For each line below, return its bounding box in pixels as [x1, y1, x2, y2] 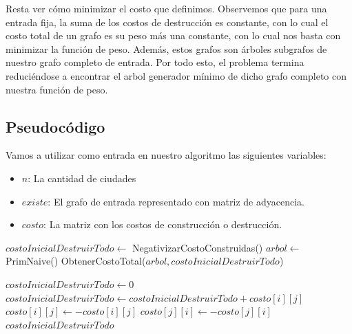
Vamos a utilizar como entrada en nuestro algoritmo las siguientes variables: [6, 148, 327, 162]
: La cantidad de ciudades [28, 170, 136, 185]
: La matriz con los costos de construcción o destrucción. [43, 217, 282, 232]
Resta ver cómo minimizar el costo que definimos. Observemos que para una [6, 1, 327, 15]
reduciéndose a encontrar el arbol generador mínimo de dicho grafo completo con [6, 68, 347, 82]
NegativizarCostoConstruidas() [132, 240, 263, 254]
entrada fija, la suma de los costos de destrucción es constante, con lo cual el [6, 14, 329, 29]
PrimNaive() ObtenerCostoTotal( [6, 254, 146, 268]
